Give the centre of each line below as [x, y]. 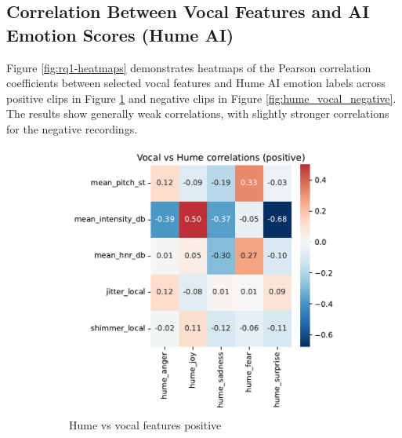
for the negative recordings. [72, 128]
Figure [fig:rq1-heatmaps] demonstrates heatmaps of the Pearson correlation [189, 67]
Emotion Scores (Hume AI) [120, 34]
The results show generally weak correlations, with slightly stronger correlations [198, 113]
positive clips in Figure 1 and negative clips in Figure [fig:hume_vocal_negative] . [201, 98]
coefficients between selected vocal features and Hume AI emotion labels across [196, 83]
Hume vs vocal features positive [145, 425]
